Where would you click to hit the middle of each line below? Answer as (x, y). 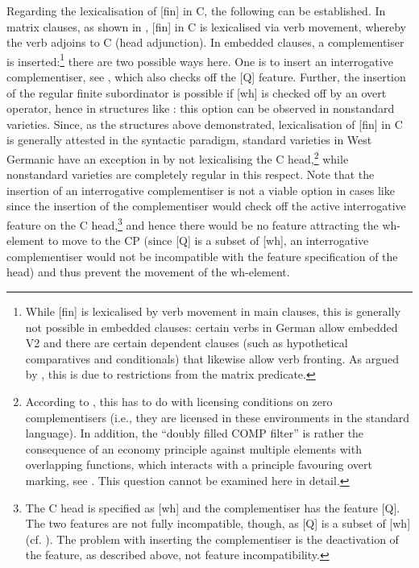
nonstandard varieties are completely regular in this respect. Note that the (191, 174)
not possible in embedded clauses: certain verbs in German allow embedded (212, 327)
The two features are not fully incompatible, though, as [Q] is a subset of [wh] (218, 523)
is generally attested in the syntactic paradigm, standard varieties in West (189, 140)
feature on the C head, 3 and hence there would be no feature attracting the (193, 224)
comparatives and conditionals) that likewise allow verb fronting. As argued (212, 358)
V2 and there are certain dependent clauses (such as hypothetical (187, 343)
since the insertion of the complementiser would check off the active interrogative (206, 206)
